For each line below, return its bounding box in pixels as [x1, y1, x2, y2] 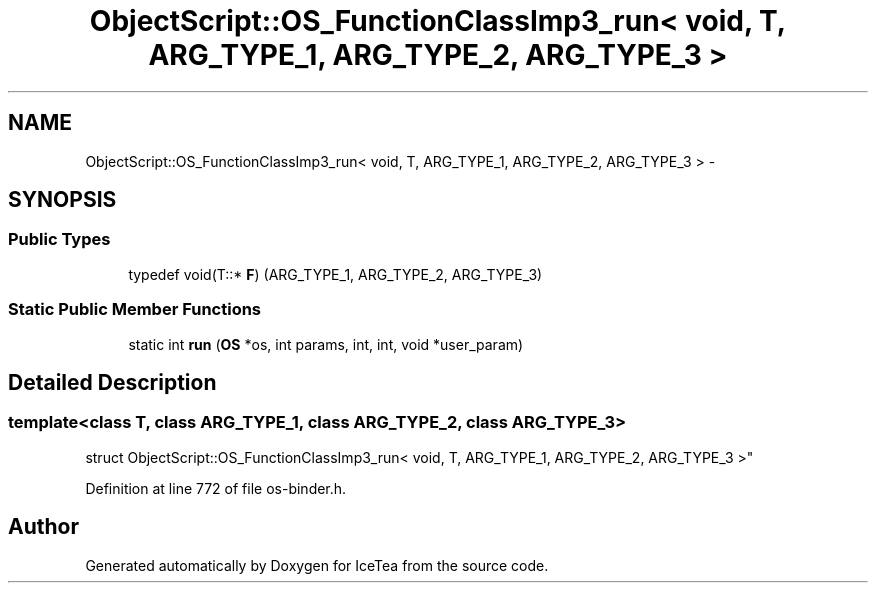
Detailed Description [8, 369, 217, 395]
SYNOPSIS [8, 187, 117, 213]
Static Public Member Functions [8, 299, 262, 320]
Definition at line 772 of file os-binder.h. [85, 479, 347, 497]
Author [8, 514, 79, 540]
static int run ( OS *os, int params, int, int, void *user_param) [128, 335, 524, 353]
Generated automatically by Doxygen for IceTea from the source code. [85, 556, 549, 574]
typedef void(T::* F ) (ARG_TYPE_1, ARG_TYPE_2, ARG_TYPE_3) [128, 265, 543, 283]
